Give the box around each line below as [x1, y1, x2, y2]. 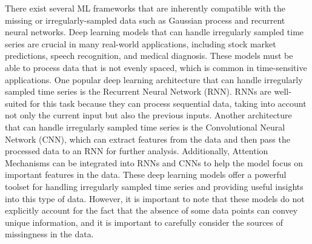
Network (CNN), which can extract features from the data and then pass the [5, 132, 290, 145]
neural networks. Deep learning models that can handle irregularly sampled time [5, 25, 304, 38]
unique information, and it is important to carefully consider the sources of [5, 215, 284, 228]
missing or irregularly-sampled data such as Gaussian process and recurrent [5, 13, 285, 26]
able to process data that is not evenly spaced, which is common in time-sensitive [5, 61, 307, 73]
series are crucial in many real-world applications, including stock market [5, 37, 276, 50]
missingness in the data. [5, 228, 94, 240]
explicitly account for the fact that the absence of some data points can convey [5, 204, 298, 217]
